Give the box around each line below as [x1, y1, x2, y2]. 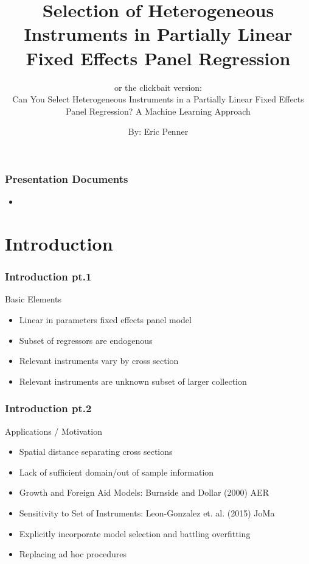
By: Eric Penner [128, 125, 189, 138]
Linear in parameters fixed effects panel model [19, 313, 192, 326]
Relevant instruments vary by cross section [19, 354, 179, 367]
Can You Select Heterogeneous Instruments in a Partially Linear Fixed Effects [12, 93, 304, 105]
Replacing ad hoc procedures [19, 548, 127, 560]
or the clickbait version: [114, 80, 203, 93]
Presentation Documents [5, 171, 128, 186]
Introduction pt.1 [5, 269, 92, 284]
